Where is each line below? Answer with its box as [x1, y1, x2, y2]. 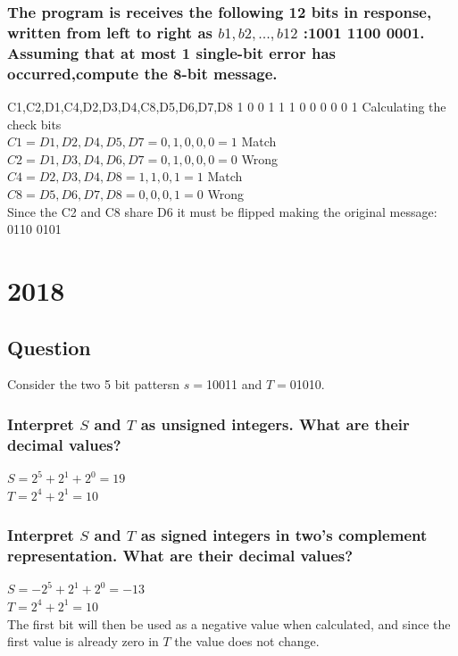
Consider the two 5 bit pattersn [7, 375, 180, 394]
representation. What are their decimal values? [7, 544, 354, 567]
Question [7, 333, 91, 361]
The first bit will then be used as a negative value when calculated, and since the [7, 614, 451, 633]
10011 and [206, 375, 262, 394]
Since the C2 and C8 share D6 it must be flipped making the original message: [7, 202, 437, 220]
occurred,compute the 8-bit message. [7, 62, 278, 84]
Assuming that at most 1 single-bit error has [7, 41, 336, 63]
